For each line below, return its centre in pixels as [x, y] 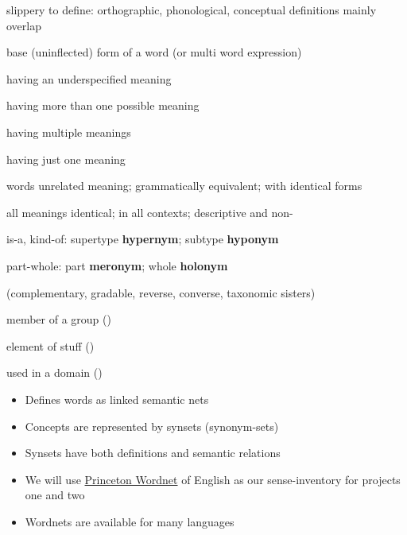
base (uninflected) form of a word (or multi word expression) [154, 52]
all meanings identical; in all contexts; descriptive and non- [150, 212]
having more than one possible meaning [103, 105]
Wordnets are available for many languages [130, 521]
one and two [55, 495]
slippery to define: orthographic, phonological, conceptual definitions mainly [192, 10]
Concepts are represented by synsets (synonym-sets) [152, 426]
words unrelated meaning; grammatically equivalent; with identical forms [184, 186]
